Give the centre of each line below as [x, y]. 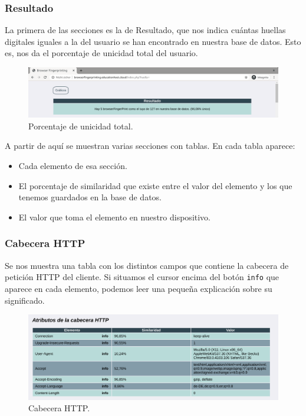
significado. [25, 300]
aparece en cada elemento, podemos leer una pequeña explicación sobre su [139, 288]
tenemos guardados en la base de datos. [90, 197]
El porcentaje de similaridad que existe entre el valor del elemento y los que [155, 185]
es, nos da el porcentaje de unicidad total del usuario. [101, 53]
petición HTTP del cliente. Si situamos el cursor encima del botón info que [142, 277]
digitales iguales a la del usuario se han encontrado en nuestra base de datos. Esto [153, 41]
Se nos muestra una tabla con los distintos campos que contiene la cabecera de [147, 265]
